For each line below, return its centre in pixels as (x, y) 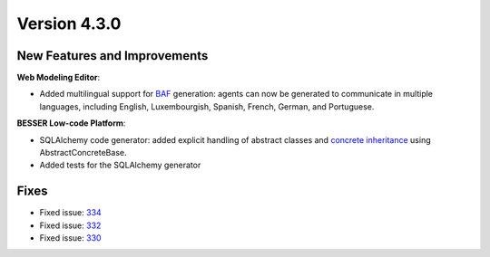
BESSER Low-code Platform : (71, 123)
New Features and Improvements (113, 56)
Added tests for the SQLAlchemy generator (120, 165)
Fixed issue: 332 (70, 225)
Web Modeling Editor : (59, 78)
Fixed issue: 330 (70, 238)
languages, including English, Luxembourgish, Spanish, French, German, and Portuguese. (207, 106)
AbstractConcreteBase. (83, 153)
